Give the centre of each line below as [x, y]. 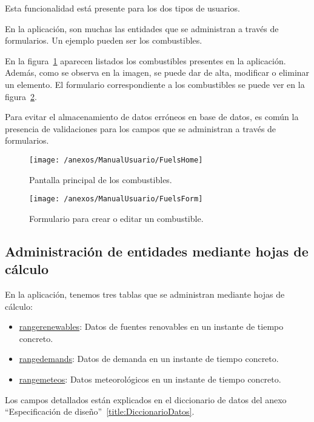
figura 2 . [21, 96]
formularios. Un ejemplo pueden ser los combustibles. [104, 40]
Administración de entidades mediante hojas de [157, 251]
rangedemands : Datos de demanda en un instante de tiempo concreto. [149, 359]
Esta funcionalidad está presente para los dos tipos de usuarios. [122, 8]
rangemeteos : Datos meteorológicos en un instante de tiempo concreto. [150, 379]
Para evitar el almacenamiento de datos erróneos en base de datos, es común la [152, 117]
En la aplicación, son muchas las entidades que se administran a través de [142, 28]
